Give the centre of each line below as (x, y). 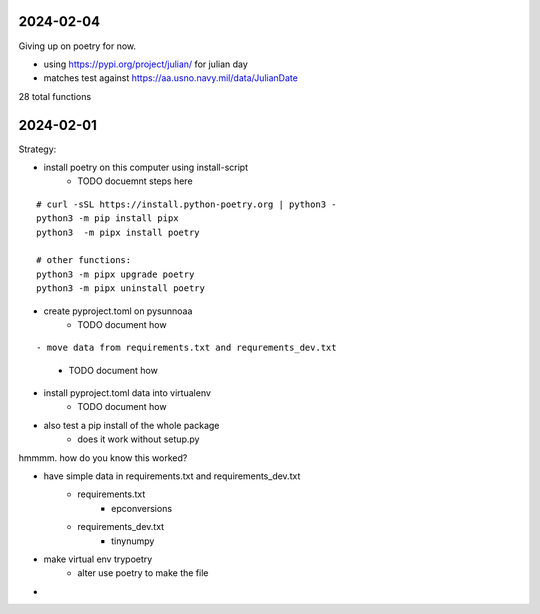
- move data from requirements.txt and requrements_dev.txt (186, 348)
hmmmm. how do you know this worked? (103, 457)
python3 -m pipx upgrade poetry (115, 274)
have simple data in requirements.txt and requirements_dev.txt (172, 476)
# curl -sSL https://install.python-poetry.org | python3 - (186, 204)
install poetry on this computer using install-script (146, 167)
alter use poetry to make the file (143, 573)
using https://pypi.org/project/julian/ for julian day (146, 64)
